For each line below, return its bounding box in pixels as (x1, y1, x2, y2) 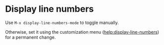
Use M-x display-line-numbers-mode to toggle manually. (5, 20, 119, 25)
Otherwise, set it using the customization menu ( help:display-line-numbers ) (5, 29, 160, 35)
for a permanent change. (5, 34, 56, 40)
